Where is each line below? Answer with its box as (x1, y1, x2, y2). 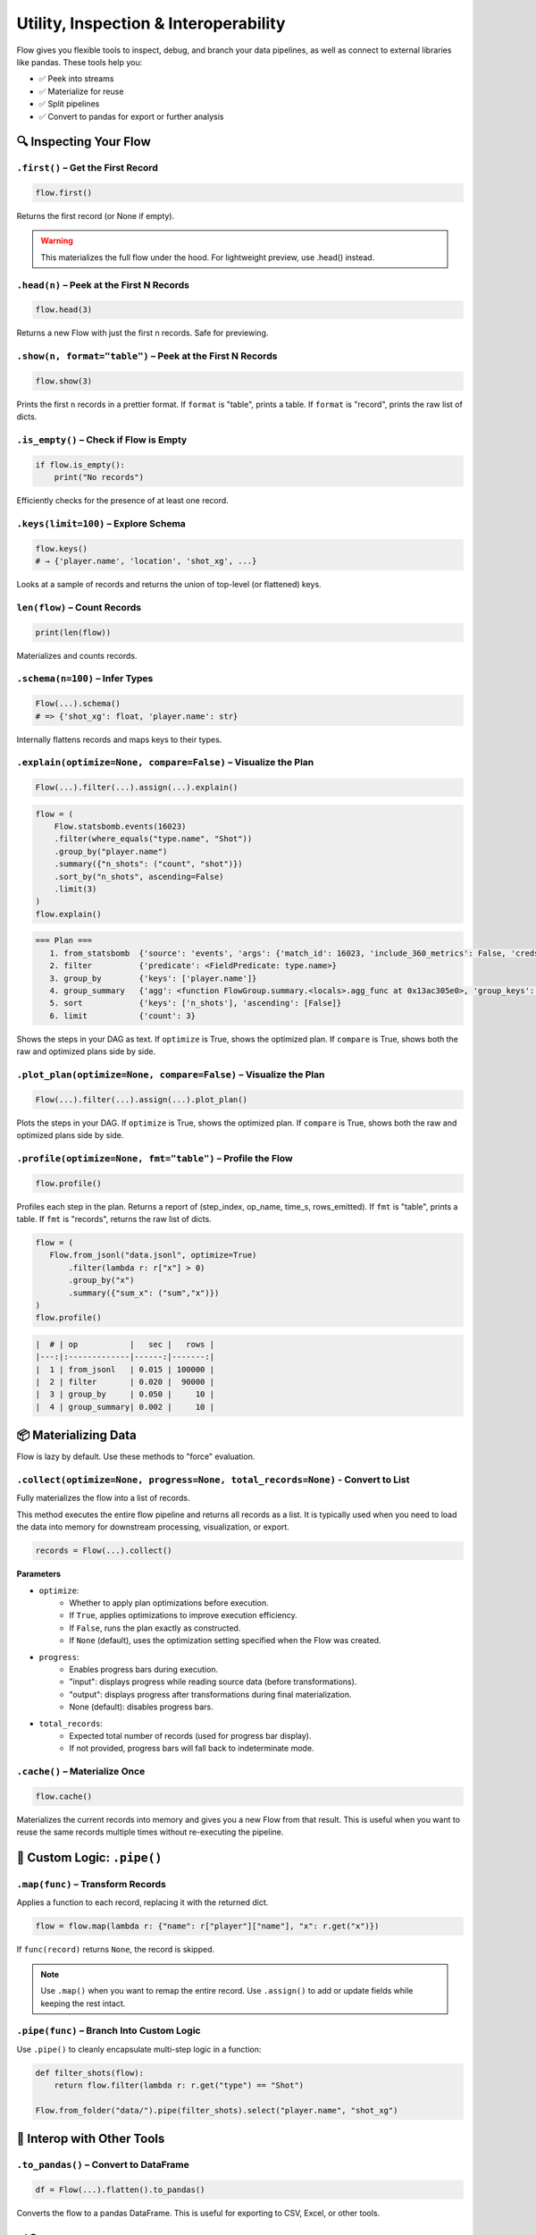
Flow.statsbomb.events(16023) (54, 822, 187, 831)
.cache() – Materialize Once (16, 1766, 146, 1778)
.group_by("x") (68, 1275, 135, 1286)
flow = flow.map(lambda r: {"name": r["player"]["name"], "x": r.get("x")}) (35, 1921, 380, 1931)
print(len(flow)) (35, 627, 112, 637)
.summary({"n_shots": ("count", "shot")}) (54, 859, 243, 869)
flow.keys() (35, 544, 88, 553)
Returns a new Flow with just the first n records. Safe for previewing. (16, 327, 269, 339)
